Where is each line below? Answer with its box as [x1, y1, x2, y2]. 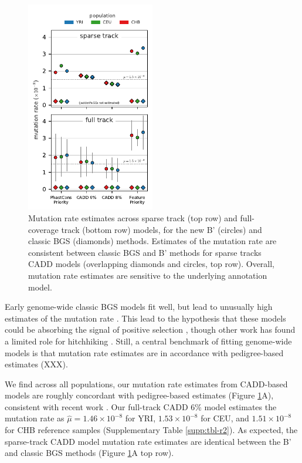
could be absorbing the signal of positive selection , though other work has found [5, 323, 296, 336]
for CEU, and [201, 412, 249, 424]
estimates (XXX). [5, 358, 68, 370]
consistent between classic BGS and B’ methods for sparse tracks [28, 246, 262, 258]
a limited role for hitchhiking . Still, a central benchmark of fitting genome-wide [5, 334, 292, 347]
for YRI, [125, 412, 156, 424]
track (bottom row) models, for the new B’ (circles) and [61, 223, 262, 235]
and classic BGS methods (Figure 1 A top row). [5, 447, 174, 459]
